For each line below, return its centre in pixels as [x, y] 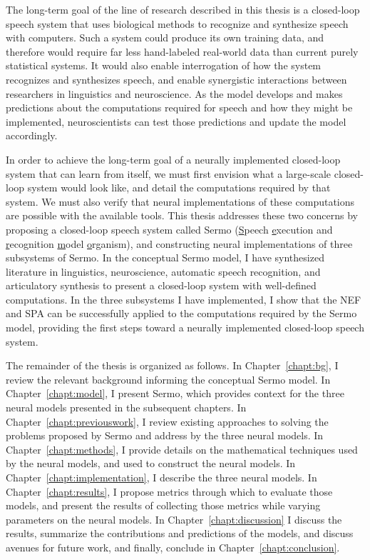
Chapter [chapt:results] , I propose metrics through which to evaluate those [169, 491]
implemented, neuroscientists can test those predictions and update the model [176, 121]
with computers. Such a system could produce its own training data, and [165, 37]
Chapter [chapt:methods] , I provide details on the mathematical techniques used [182, 449]
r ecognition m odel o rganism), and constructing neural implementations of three [179, 243]
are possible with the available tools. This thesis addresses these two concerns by [182, 215]
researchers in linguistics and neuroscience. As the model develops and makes [174, 93]
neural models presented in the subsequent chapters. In [126, 407]
